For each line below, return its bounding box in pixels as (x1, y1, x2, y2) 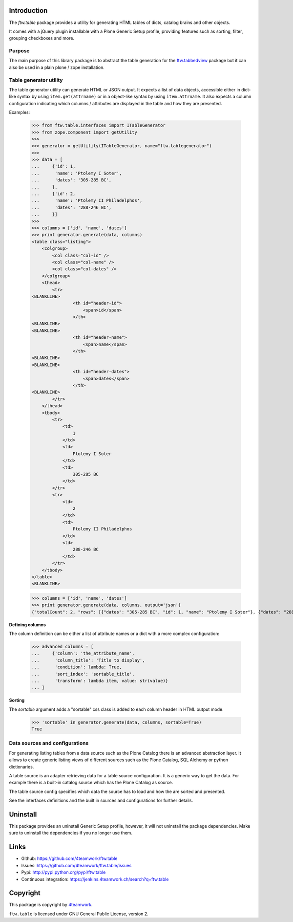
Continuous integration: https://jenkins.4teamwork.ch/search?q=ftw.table (21, 876, 169, 882)
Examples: (9, 110, 30, 115)
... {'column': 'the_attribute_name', (31, 651, 135, 656)
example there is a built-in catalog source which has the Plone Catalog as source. (9, 780, 173, 786)
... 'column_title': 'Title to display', (31, 658, 145, 663)
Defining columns (9, 621, 46, 628)
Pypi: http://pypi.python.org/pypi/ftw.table (21, 869, 106, 875)
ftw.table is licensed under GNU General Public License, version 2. (9, 911, 148, 917)
